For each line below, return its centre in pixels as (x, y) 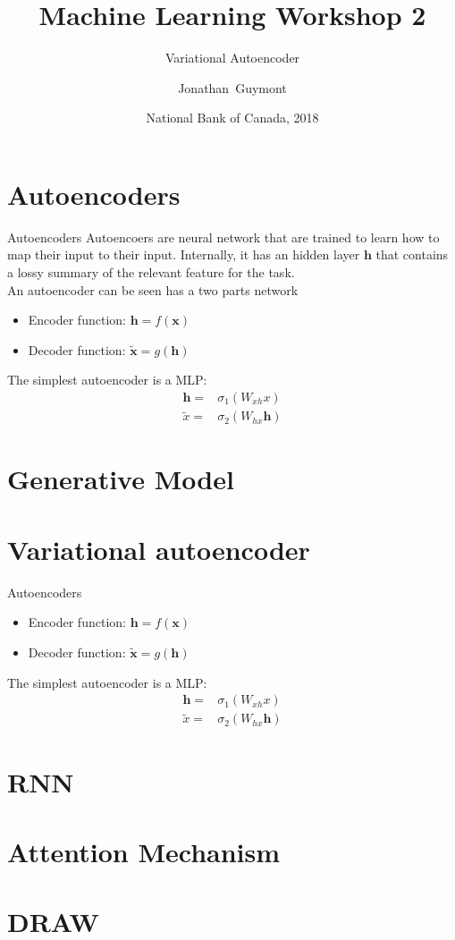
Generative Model (121, 479)
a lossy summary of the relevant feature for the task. (151, 272)
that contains (412, 254)
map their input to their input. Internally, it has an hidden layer (184, 254)
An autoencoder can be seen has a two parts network (153, 289)
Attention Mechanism (144, 851)
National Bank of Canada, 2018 (232, 118)
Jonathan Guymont (232, 87)
